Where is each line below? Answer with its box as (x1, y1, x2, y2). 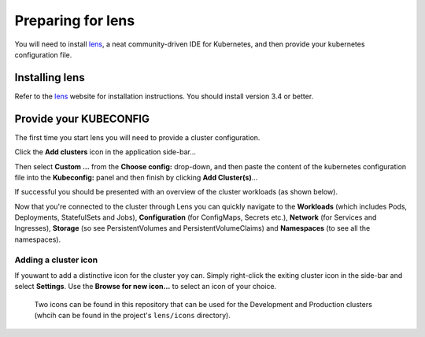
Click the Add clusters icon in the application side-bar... (14, 147, 197, 157)
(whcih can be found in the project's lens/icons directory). (34, 311, 231, 320)
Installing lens (14, 71, 86, 84)
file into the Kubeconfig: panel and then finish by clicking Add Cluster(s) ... (14, 172, 258, 182)
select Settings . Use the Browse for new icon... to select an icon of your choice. (14, 282, 277, 291)
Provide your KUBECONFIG (14, 112, 150, 125)
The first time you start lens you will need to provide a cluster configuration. (14, 132, 261, 142)
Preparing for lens (14, 12, 135, 29)
